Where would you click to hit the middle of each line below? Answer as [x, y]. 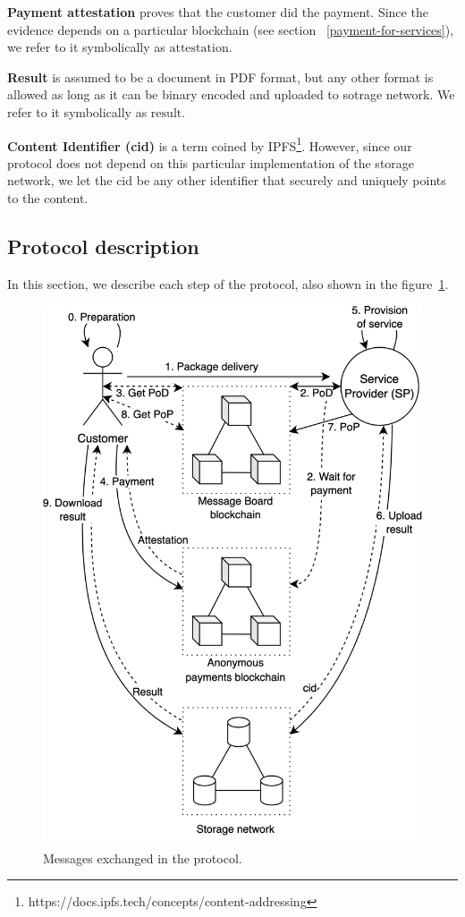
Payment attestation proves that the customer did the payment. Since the [218, 12]
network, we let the [60, 180]
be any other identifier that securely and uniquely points [291, 180]
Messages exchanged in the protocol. [143, 858]
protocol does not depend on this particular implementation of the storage [211, 162]
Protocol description [103, 246]
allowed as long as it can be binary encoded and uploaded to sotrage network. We [231, 94]
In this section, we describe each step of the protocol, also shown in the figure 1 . [228, 283]
